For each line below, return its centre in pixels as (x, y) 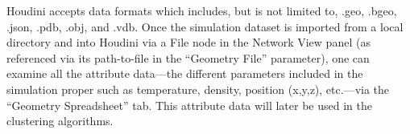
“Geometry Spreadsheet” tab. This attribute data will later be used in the (189, 105)
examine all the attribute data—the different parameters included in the (185, 73)
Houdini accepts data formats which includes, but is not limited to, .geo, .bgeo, (202, 10)
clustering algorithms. (60, 121)
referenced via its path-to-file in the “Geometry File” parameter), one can (188, 57)
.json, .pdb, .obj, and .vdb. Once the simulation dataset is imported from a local (205, 26)
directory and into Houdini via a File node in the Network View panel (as (188, 42)
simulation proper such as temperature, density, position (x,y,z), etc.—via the (198, 89)
